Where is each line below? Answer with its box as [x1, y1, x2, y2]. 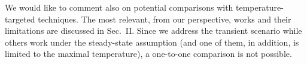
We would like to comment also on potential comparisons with [5, 1, 233, 13]
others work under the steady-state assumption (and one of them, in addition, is [5, 36, 299, 48]
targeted [5, 12, 35, 25]
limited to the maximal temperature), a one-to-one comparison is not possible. [5, 47, 292, 60]
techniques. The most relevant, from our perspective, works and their [38, 12, 291, 25]
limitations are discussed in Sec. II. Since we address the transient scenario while [5, 24, 302, 37]
